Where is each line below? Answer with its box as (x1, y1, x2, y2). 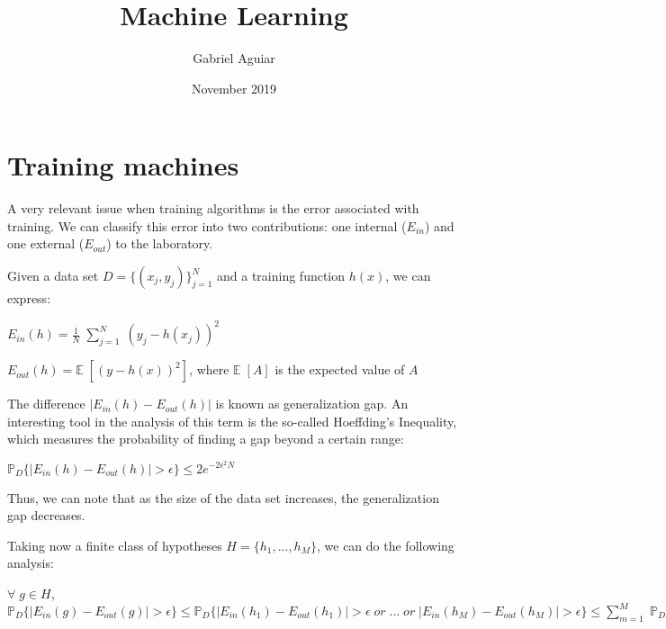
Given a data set (7, 266, 99, 285)
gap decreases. (7, 506, 85, 525)
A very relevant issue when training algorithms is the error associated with (7, 199, 419, 218)
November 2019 (191, 78, 277, 97)
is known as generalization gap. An (215, 394, 409, 413)
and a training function (217, 266, 346, 285)
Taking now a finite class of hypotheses (7, 535, 222, 554)
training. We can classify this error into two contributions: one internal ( (7, 216, 407, 235)
